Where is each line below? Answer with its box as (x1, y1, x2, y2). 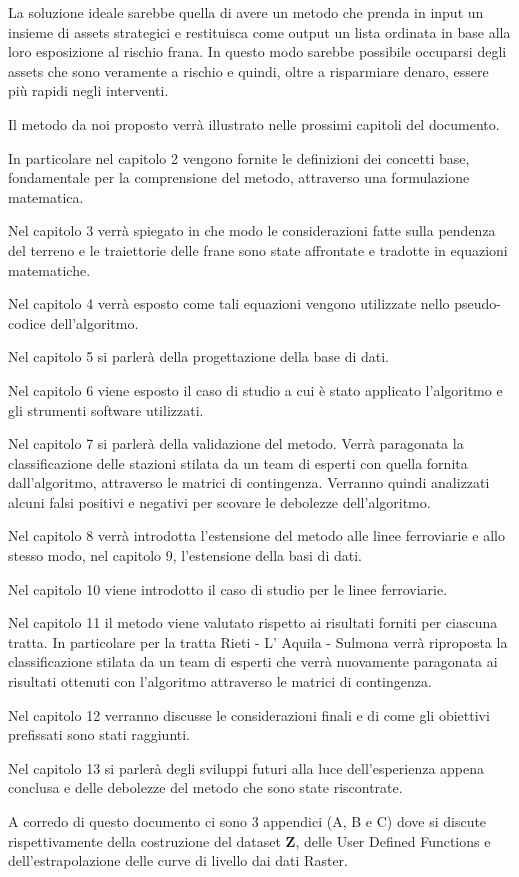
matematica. (8, 186, 84, 207)
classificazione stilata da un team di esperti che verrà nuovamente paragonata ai (8, 651, 498, 672)
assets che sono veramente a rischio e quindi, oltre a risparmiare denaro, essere (8, 60, 489, 81)
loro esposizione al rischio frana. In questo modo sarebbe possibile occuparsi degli (8, 41, 507, 62)
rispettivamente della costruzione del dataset (8, 830, 281, 851)
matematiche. (8, 259, 91, 280)
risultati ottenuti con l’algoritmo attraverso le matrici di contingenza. (8, 671, 432, 692)
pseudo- (454, 293, 501, 314)
